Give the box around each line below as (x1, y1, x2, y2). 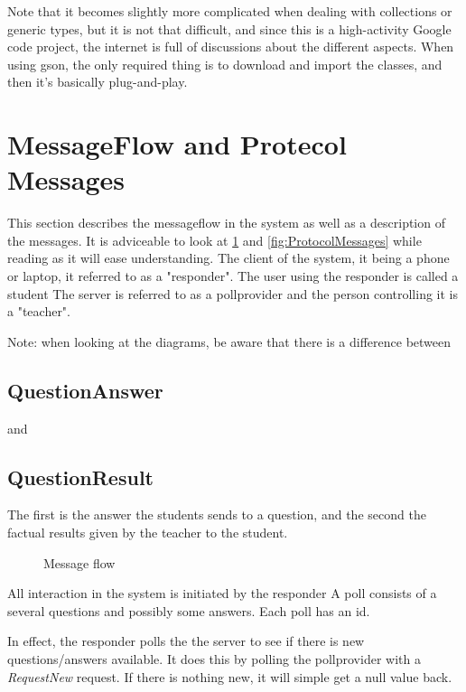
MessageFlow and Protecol (7, 126, 347, 163)
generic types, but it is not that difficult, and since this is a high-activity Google (7, 19, 452, 38)
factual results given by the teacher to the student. (7, 523, 288, 542)
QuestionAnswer (7, 376, 163, 404)
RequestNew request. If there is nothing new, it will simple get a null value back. (7, 667, 452, 686)
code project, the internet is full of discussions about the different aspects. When (7, 37, 454, 56)
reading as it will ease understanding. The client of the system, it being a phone (7, 248, 450, 267)
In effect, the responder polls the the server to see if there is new (7, 631, 365, 650)
